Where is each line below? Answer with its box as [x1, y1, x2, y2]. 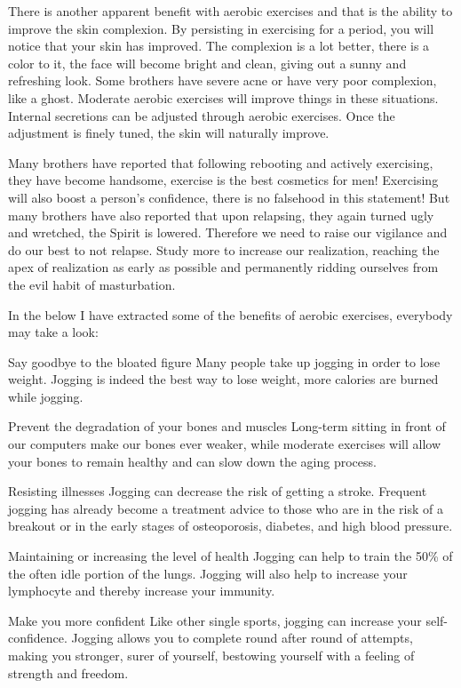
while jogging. [8, 387, 83, 405]
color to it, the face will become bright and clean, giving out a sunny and [8, 53, 407, 72]
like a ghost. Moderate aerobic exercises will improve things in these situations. [8, 88, 439, 107]
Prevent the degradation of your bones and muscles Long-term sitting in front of [8, 417, 446, 436]
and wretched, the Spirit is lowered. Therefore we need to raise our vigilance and [8, 223, 448, 242]
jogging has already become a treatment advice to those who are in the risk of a [8, 499, 443, 517]
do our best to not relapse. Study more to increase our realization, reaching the [8, 240, 440, 259]
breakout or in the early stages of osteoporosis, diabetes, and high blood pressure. [8, 516, 453, 535]
